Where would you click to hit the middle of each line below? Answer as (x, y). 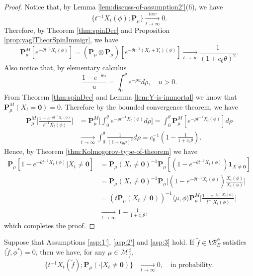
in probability (191, 265)
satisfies (235, 242)
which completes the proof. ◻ (50, 225)
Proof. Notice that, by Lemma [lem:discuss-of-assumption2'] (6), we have (114, 6)
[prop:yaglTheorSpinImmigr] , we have (61, 40)
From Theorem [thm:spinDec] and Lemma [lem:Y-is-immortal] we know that (121, 97)
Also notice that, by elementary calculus (65, 68)
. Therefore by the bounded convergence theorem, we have (149, 106)
